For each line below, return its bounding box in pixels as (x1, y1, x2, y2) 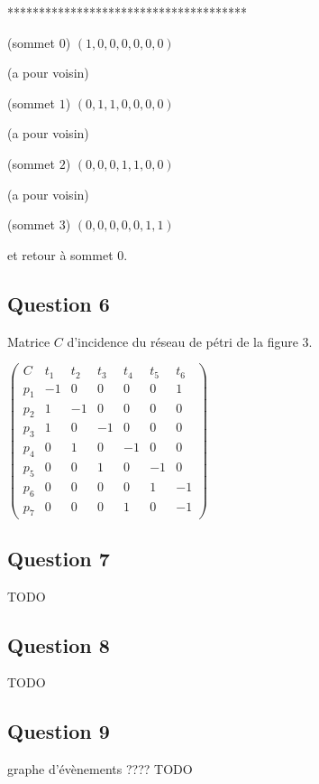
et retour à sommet (7, 245, 114, 264)
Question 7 (7, 544, 110, 572)
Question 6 (7, 289, 110, 317)
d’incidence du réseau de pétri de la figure (67, 331, 298, 350)
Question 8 (7, 630, 110, 658)
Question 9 (7, 717, 110, 745)
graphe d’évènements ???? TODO (7, 760, 193, 779)
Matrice (7, 331, 50, 350)
